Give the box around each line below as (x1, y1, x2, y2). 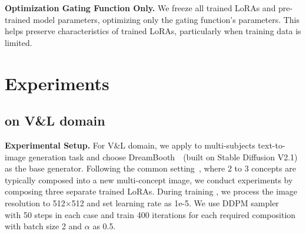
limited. (5, 36, 32, 48)
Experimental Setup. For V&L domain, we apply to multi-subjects (5, 139, 255, 151)
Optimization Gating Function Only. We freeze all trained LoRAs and (5, 2, 276, 14)
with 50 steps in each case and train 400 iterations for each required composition (5, 208, 296, 220)
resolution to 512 (5, 196, 65, 209)
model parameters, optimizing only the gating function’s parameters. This (33, 13, 300, 25)
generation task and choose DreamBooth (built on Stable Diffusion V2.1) (28, 150, 298, 163)
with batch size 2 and (5, 220, 82, 232)
